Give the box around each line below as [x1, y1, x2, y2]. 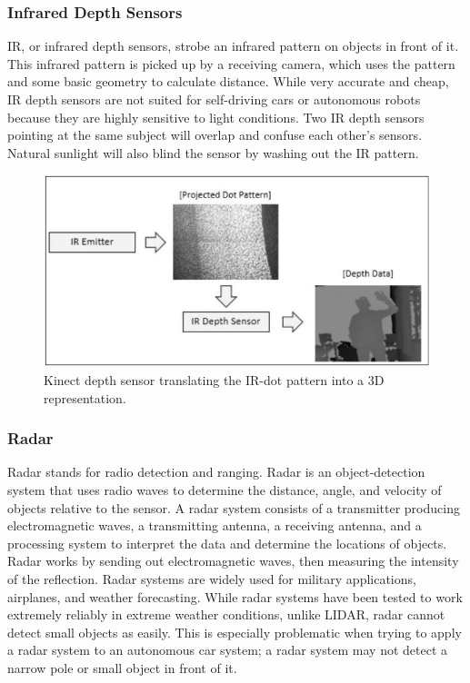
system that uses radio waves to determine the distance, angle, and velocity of [7, 480, 442, 499]
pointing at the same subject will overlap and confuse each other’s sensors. [7, 125, 423, 144]
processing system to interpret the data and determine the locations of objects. [7, 533, 447, 552]
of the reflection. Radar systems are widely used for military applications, [7, 569, 416, 588]
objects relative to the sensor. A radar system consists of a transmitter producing [7, 498, 460, 517]
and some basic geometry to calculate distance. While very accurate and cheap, [7, 72, 449, 91]
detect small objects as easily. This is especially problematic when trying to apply [7, 622, 462, 641]
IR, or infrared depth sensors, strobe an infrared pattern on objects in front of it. [7, 36, 459, 55]
